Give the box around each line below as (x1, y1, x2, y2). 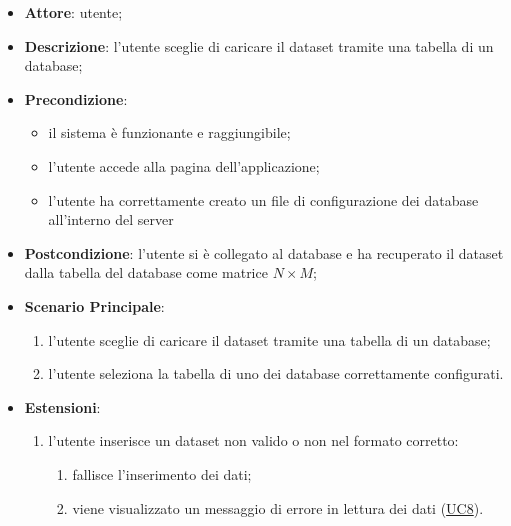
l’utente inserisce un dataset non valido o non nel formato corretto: (48, 430, 459, 451)
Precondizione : (24, 88, 128, 109)
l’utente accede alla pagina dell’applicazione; (48, 155, 320, 176)
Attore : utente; (24, 2, 123, 22)
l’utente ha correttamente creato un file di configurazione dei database (48, 189, 479, 210)
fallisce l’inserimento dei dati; (72, 463, 252, 484)
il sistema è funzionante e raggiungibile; (48, 122, 291, 143)
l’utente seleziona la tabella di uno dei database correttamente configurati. (48, 363, 504, 384)
